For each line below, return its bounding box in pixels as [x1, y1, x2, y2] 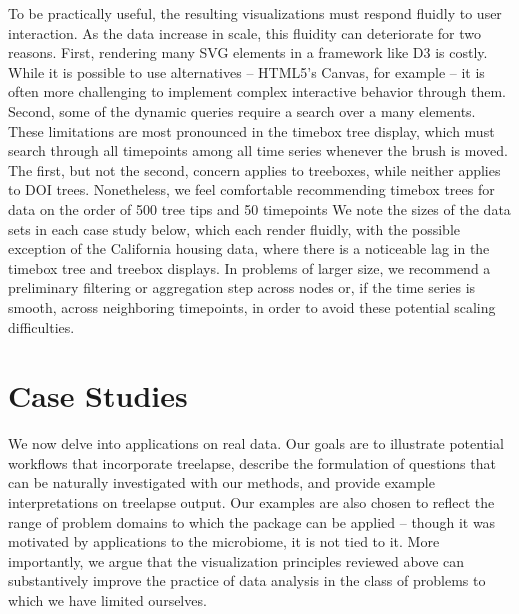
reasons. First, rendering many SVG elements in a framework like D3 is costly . [8, 42, 488, 63]
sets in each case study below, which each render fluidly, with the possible [8, 218, 461, 239]
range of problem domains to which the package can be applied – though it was [8, 511, 496, 532]
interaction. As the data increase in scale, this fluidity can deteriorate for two [8, 22, 481, 43]
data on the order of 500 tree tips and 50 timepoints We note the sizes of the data [8, 198, 511, 219]
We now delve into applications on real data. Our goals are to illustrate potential [8, 433, 504, 454]
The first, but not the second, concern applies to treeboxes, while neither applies [8, 159, 501, 180]
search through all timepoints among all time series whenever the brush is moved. [8, 140, 508, 161]
